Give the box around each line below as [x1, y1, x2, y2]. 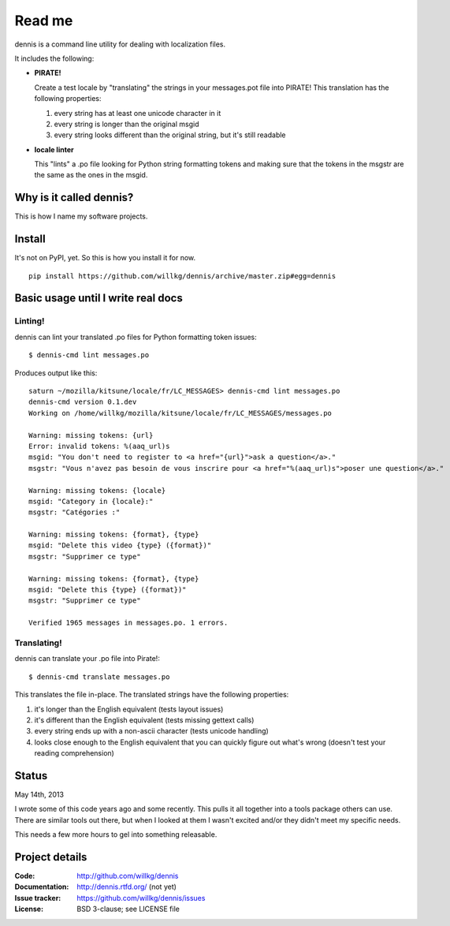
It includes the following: [14, 54, 95, 63]
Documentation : [14, 882, 69, 891]
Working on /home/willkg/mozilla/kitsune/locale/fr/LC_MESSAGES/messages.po [28, 409, 333, 417]
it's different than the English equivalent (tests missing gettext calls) [34, 715, 255, 725]
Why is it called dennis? [14, 191, 134, 204]
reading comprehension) [34, 749, 114, 758]
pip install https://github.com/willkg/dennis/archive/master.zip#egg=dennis [28, 271, 337, 280]
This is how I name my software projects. [14, 211, 148, 221]
